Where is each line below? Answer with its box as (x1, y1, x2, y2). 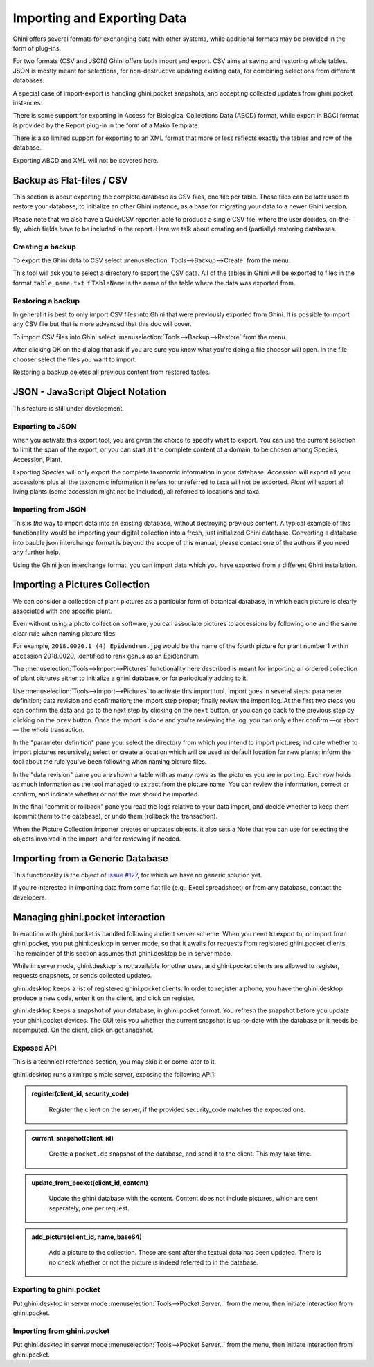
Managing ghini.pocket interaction (12, 911, 166, 923)
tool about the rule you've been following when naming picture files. (12, 758, 207, 766)
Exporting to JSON (12, 421, 77, 431)
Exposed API (12, 1043, 57, 1053)
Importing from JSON (12, 504, 87, 514)
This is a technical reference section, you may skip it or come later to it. (12, 1057, 217, 1066)
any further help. (12, 548, 61, 557)
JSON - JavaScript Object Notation (12, 386, 166, 397)
